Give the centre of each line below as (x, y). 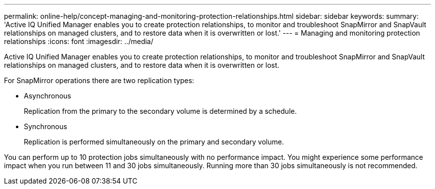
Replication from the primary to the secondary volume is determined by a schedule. (160, 111)
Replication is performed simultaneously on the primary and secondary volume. (154, 142)
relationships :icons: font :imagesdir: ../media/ (79, 41)
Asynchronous (48, 96)
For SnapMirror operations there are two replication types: (99, 80)
